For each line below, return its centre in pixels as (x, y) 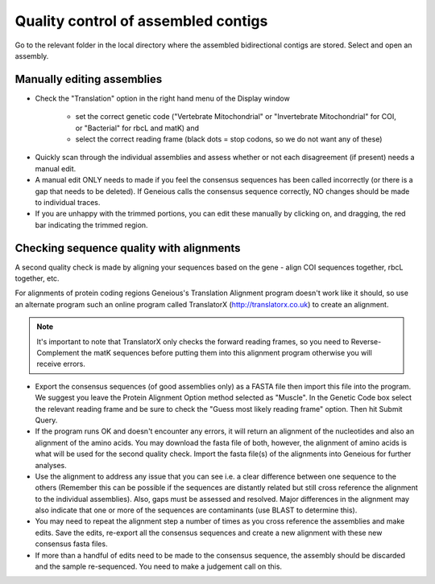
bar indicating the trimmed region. (91, 224)
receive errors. (61, 364)
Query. (46, 420)
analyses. (51, 465)
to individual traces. (68, 202)
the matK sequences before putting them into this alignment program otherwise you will (226, 353)
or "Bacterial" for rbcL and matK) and (137, 128)
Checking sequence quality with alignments (128, 248)
